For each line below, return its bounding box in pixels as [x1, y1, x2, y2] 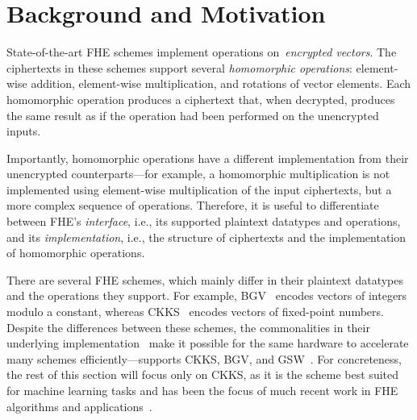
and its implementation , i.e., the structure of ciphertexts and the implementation [6, 228, 406, 245]
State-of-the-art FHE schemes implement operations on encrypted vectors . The [6, 44, 397, 60]
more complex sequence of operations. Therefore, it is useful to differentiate [6, 197, 379, 214]
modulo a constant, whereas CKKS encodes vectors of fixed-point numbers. [6, 303, 384, 320]
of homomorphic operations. [6, 244, 145, 261]
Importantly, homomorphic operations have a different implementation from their [6, 149, 409, 166]
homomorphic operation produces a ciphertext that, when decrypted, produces [6, 90, 395, 107]
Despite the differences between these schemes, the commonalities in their [6, 318, 370, 335]
